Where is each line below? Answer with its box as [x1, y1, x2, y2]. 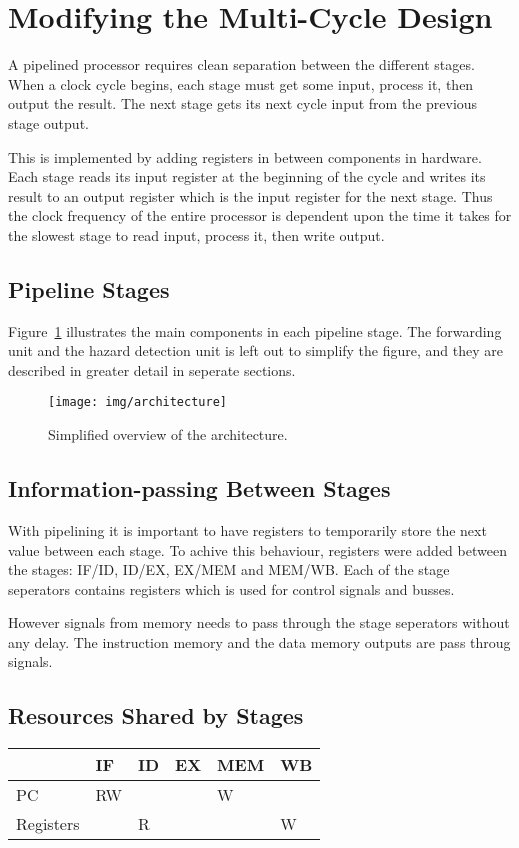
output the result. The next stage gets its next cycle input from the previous [8, 93, 478, 114]
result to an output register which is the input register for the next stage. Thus [8, 185, 493, 206]
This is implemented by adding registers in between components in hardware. [8, 146, 482, 167]
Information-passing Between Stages [8, 473, 391, 504]
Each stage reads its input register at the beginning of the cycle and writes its [8, 166, 486, 187]
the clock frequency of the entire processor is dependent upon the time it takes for [8, 205, 512, 226]
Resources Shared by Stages [8, 700, 304, 731]
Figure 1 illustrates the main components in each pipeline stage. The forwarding [8, 320, 502, 341]
